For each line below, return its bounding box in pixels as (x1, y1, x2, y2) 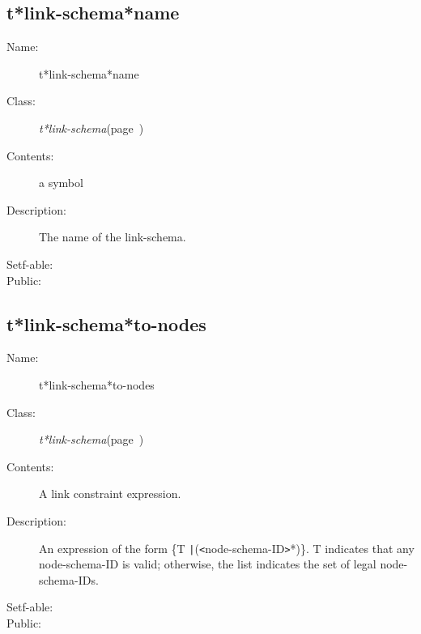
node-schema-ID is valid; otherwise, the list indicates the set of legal (39, 555, 376, 572)
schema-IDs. (39, 571, 99, 588)
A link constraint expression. (39, 485, 181, 502)
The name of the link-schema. (39, 228, 186, 245)
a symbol (39, 174, 83, 191)
